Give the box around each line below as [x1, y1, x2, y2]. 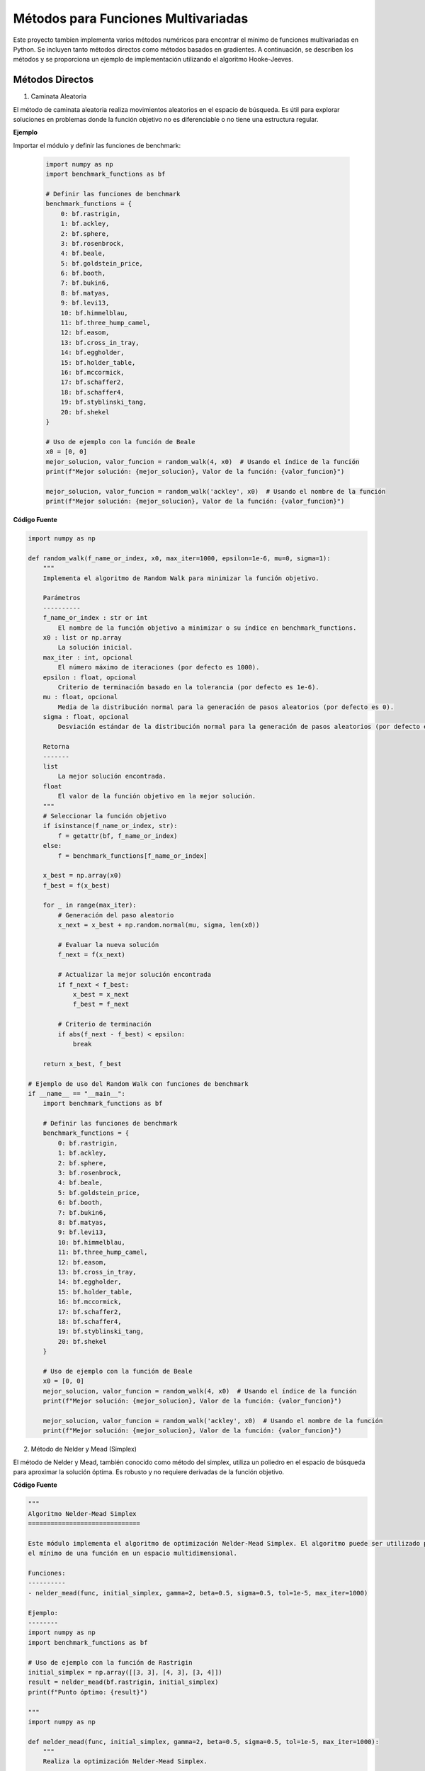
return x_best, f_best [42, 1060, 122, 1068]
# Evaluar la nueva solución [57, 941, 159, 949]
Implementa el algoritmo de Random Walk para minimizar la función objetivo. [42, 574, 320, 582]
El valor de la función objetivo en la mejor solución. [57, 792, 256, 800]
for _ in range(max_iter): [42, 901, 137, 910]
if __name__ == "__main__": [28, 1090, 125, 1097]
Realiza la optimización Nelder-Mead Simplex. [42, 1758, 208, 1765]
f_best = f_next [72, 1000, 130, 1009]
